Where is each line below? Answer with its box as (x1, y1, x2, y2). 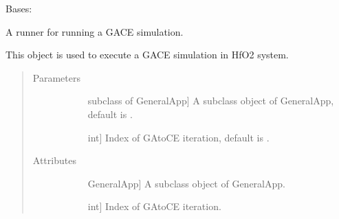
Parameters (32, 70, 80, 84)
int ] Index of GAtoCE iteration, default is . (87, 130, 270, 144)
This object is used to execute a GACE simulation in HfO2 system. (6, 47, 289, 62)
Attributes (32, 153, 76, 168)
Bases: (6, 1, 32, 15)
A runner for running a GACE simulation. (6, 24, 184, 38)
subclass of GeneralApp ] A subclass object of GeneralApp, (87, 93, 334, 108)
